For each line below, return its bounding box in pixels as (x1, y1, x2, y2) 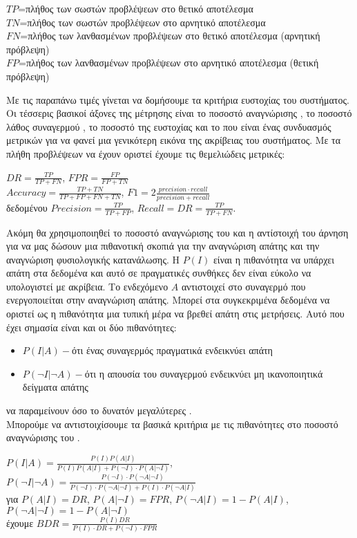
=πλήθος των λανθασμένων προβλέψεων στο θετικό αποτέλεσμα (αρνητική (20, 28, 320, 43)
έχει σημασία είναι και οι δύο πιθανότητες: (6, 319, 177, 334)
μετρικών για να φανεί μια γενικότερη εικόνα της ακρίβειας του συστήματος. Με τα (6, 133, 341, 147)
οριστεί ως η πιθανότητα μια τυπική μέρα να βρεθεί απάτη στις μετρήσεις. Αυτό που (6, 306, 345, 321)
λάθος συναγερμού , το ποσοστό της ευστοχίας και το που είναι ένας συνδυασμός (6, 119, 331, 133)
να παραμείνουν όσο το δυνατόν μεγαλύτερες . (6, 403, 192, 418)
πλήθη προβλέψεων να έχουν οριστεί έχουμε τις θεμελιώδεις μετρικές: (6, 146, 285, 160)
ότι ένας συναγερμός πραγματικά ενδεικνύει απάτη (71, 343, 273, 358)
